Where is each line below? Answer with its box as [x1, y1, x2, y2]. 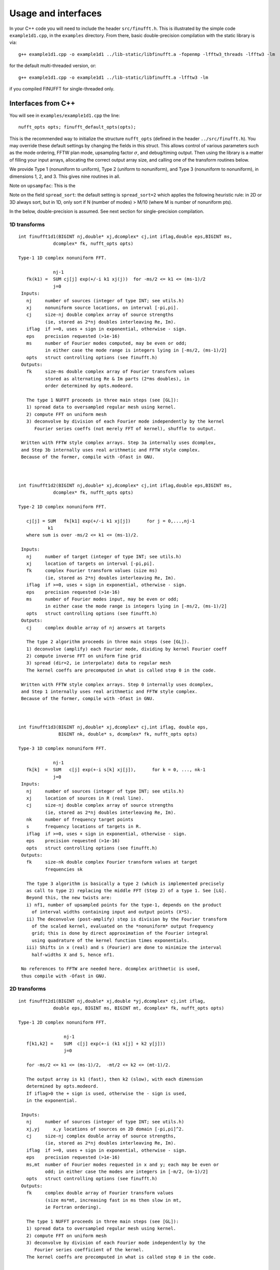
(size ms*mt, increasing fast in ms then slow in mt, [45, 1197, 182, 1203]
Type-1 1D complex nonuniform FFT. [18, 255, 107, 261]
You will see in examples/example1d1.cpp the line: [9, 112, 120, 118]
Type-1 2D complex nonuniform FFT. [18, 1019, 107, 1025]
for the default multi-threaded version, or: [9, 62, 96, 69]
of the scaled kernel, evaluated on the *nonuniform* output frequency [31, 923, 214, 929]
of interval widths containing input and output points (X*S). [31, 909, 192, 915]
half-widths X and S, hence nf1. [31, 951, 115, 958]
